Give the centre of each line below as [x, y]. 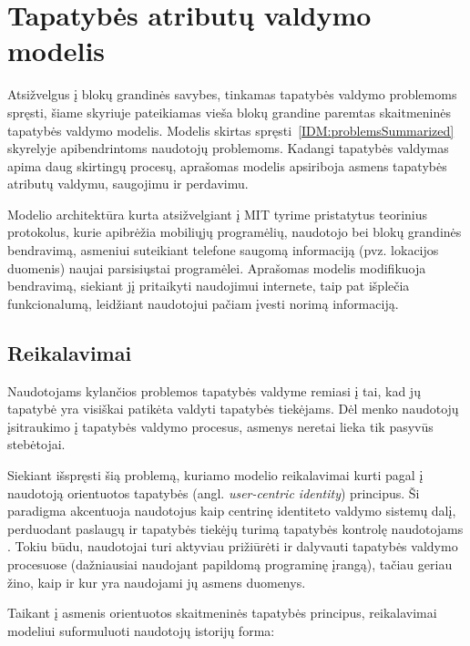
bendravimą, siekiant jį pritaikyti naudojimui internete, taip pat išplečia [209, 286]
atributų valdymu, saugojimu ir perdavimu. [128, 184]
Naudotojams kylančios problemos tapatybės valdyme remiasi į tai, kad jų [214, 390]
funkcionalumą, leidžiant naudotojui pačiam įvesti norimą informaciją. [203, 303]
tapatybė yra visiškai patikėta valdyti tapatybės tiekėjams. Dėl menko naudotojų [233, 409]
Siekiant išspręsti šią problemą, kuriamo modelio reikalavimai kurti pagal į [215, 475]
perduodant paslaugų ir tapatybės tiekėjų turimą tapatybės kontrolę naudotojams [235, 528]
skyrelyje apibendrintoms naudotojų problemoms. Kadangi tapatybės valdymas [228, 148]
